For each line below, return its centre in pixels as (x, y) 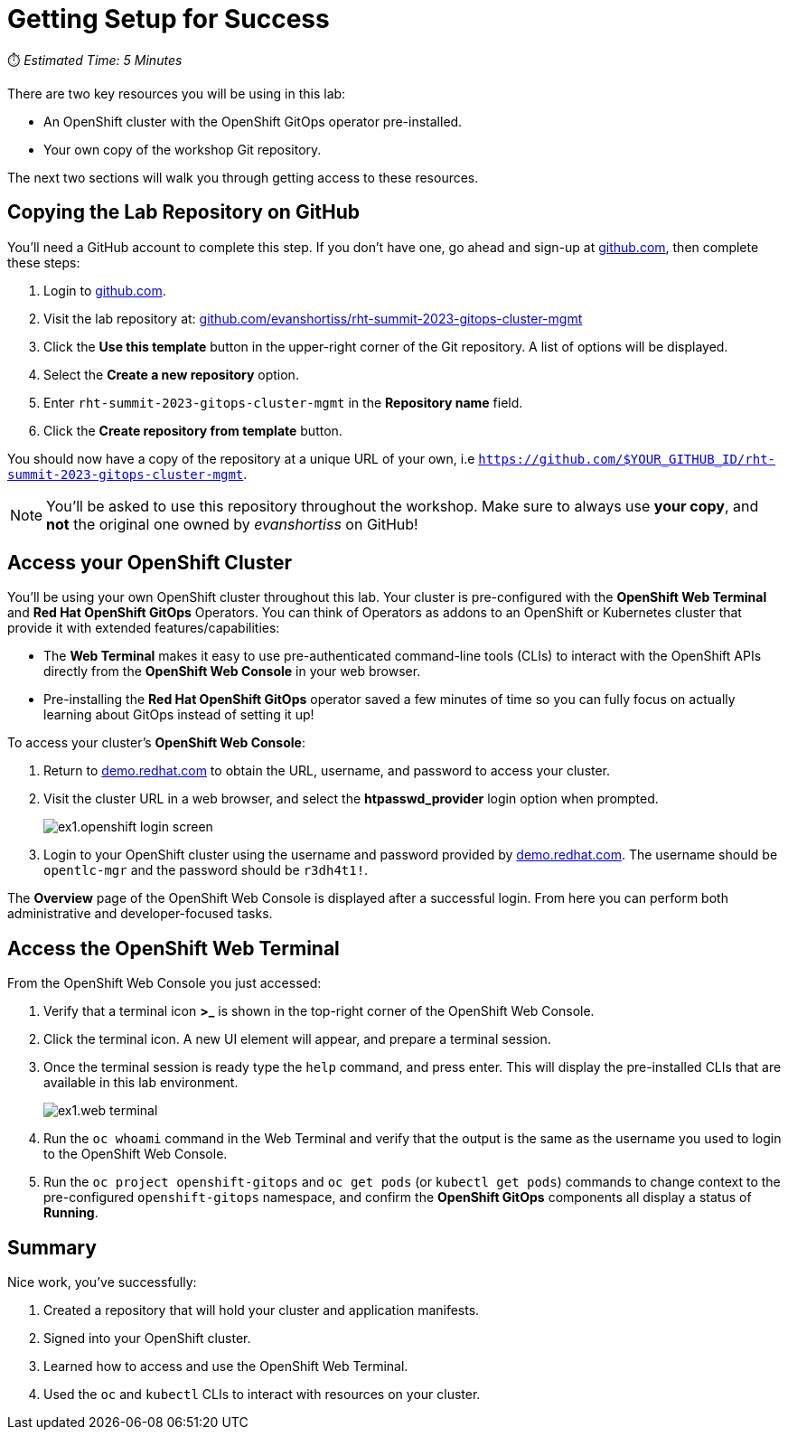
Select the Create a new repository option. (171, 374)
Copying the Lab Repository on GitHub (184, 212)
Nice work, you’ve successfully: (102, 1282)
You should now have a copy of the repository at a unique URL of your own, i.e (241, 458)
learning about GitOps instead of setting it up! (179, 715)
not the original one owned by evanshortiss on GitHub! (232, 524)
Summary (52, 1247)
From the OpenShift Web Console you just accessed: (164, 983)
